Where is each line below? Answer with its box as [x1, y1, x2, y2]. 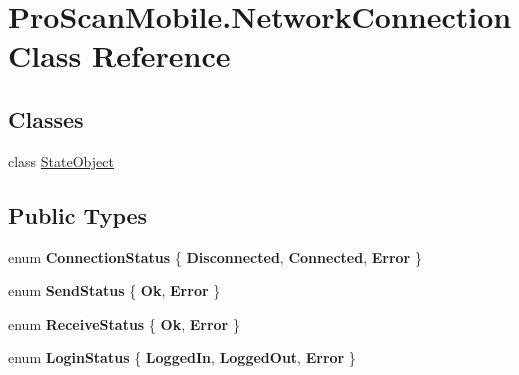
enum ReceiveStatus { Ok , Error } [8, 313, 240, 334]
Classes [8, 103, 84, 134]
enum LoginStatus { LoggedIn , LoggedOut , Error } [8, 347, 356, 368]
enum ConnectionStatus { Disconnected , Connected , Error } [8, 246, 422, 267]
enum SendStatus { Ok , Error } [8, 280, 221, 301]
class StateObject [8, 150, 114, 171]
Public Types [8, 199, 148, 230]
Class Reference [8, 35, 231, 76]
